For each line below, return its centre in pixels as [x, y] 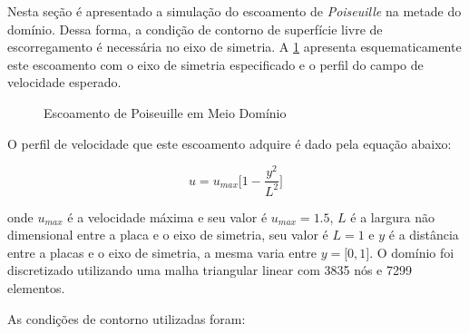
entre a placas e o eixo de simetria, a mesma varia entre [162, 252]
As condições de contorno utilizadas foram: [127, 318]
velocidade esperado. [64, 82]
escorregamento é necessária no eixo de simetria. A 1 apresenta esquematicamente [234, 47]
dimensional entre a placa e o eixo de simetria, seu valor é [168, 235]
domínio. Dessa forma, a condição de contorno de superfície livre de [195, 29]
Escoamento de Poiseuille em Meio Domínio [165, 112]
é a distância [424, 235]
